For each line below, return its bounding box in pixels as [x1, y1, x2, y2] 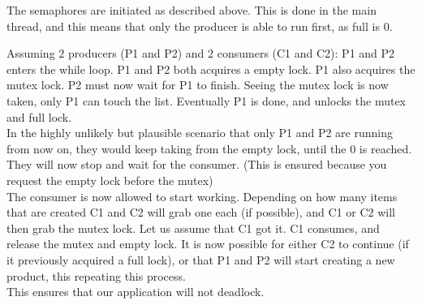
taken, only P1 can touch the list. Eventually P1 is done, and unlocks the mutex [6, 92, 407, 109]
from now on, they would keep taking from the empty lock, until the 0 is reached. [6, 140, 412, 157]
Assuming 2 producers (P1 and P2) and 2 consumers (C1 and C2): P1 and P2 [6, 45, 395, 62]
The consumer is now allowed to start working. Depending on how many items [6, 187, 398, 204]
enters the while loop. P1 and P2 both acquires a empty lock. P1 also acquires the [6, 60, 416, 77]
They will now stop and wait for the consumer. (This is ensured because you [6, 156, 387, 173]
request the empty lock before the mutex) [6, 171, 213, 188]
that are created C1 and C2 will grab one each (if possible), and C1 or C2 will [6, 204, 396, 221]
